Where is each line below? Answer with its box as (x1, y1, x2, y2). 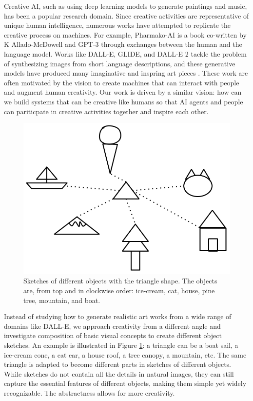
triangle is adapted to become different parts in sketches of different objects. (4, 359, 232, 369)
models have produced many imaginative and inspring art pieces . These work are (4, 68, 248, 78)
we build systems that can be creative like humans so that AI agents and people (4, 96, 243, 106)
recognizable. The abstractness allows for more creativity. (4, 387, 175, 398)
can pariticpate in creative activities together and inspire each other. (4, 106, 209, 116)
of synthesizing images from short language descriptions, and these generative (4, 58, 235, 68)
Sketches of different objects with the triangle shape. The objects (23, 276, 217, 286)
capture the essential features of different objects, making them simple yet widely (4, 378, 247, 388)
